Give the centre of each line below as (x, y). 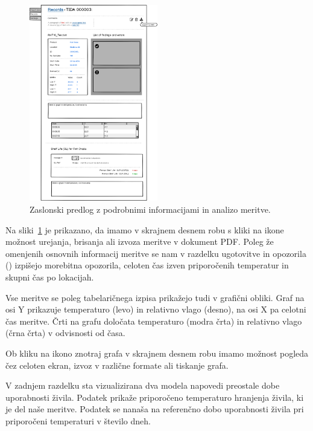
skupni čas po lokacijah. (50, 277)
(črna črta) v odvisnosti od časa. (65, 333)
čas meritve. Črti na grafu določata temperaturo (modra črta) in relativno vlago (154, 321)
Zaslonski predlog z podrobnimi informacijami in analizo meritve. (150, 209)
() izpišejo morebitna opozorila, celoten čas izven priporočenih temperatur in (147, 265)
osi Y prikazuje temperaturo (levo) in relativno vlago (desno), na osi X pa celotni (156, 309)
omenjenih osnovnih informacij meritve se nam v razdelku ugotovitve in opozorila (156, 253)
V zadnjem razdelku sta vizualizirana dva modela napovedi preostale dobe (143, 385)
